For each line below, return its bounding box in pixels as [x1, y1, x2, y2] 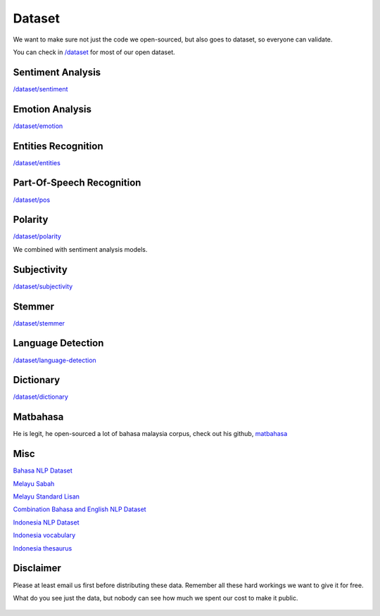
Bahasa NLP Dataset [13, 466, 73, 475]
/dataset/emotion [13, 122, 63, 130]
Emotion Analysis [13, 103, 91, 115]
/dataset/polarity [13, 232, 61, 240]
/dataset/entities [13, 158, 61, 167]
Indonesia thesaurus [13, 544, 72, 552]
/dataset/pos [13, 195, 51, 204]
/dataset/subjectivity [13, 282, 73, 290]
